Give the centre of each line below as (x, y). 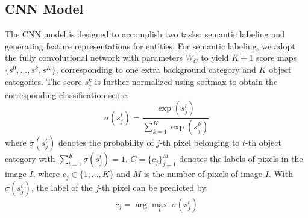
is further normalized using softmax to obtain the (186, 81)
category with (30, 159)
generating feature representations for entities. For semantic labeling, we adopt (150, 45)
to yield (215, 58)
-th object (263, 142)
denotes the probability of (106, 142)
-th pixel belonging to (200, 142)
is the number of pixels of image (203, 174)
